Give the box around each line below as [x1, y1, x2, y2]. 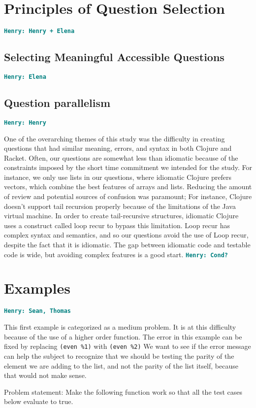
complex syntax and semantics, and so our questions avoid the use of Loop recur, [4, 230, 249, 240]
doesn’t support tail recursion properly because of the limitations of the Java [4, 201, 236, 211]
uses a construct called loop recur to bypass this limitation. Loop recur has [4, 220, 230, 230]
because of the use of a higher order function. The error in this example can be [4, 331, 242, 341]
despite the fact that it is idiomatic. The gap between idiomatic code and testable [4, 239, 251, 250]
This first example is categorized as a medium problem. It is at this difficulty [4, 322, 236, 332]
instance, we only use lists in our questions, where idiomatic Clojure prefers [4, 171, 231, 182]
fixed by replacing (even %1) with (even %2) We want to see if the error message [4, 341, 251, 351]
